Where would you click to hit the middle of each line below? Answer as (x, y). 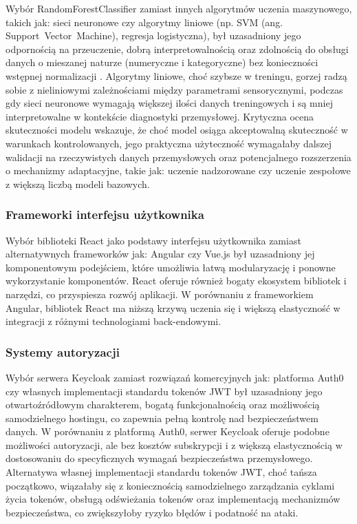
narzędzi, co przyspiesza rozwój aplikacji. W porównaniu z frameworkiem (160, 294)
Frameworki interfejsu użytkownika (105, 214)
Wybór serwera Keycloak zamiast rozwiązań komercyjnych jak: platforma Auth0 (175, 377)
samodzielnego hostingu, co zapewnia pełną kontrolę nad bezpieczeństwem (162, 418)
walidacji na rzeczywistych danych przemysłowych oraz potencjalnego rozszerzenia (178, 157)
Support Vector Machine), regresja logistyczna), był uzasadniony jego (153, 35)
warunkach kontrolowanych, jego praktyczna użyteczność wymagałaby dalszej (169, 143)
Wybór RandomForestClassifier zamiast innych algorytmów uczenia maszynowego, (179, 8)
